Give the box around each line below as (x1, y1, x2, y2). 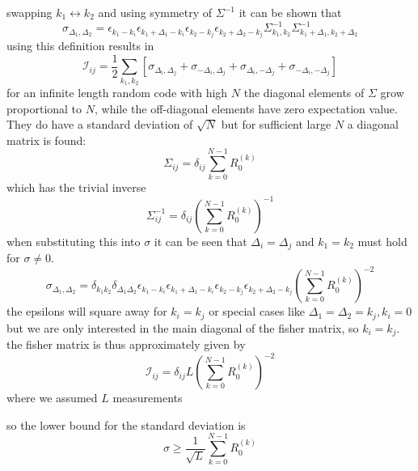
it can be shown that (239, 4, 342, 20)
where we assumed (6, 389, 98, 406)
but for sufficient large (221, 116, 331, 133)
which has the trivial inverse (6, 179, 146, 196)
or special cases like (209, 303, 306, 320)
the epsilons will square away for (6, 303, 167, 320)
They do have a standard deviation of (6, 116, 193, 133)
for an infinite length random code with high (6, 83, 228, 100)
